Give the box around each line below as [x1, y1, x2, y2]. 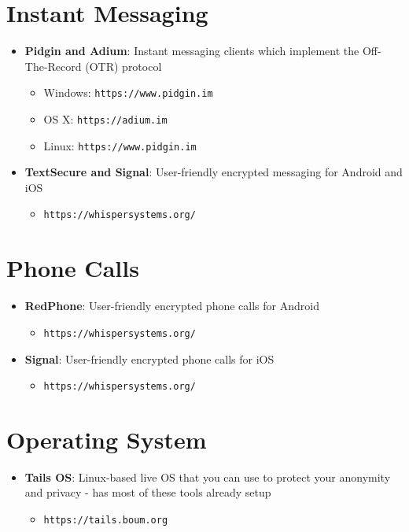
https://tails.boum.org [43, 515, 168, 526]
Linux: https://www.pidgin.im [43, 137, 197, 153]
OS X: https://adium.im [43, 110, 168, 127]
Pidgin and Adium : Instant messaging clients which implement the [24, 42, 359, 59]
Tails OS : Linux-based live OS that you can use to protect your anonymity [24, 468, 391, 485]
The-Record [24, 57, 82, 74]
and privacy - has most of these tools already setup [24, 484, 271, 501]
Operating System [6, 423, 207, 455]
